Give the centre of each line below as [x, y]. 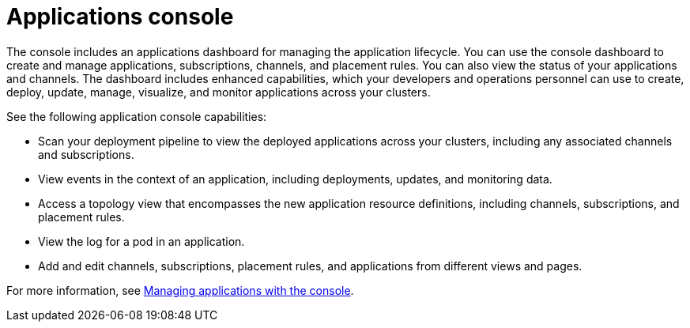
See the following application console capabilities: [137, 116]
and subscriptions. [86, 154]
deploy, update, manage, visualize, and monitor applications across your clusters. [219, 92]
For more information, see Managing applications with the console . [180, 290]
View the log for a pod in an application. [141, 241]
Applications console [120, 17]
